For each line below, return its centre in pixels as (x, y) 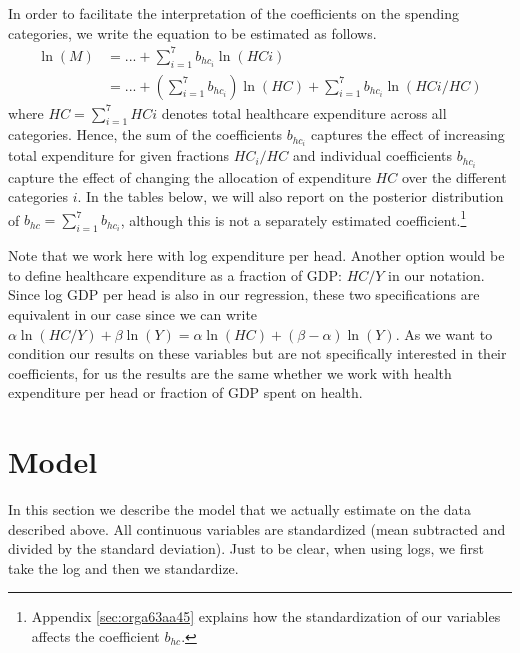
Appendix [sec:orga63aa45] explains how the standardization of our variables (266, 616)
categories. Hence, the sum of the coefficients (145, 134)
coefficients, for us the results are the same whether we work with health (230, 372)
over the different (454, 176)
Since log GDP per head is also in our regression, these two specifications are (244, 294)
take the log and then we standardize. (123, 567)
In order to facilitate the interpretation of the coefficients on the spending (234, 13)
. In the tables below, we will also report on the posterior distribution (290, 196)
